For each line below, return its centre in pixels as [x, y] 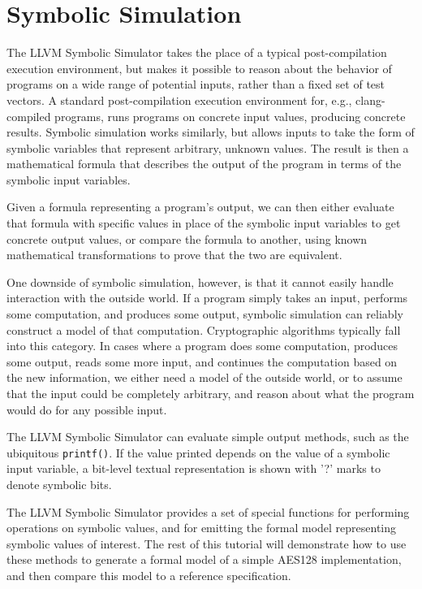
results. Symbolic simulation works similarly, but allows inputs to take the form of [211, 132]
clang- [370, 100]
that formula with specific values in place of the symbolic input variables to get [204, 223]
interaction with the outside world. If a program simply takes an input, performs [207, 298]
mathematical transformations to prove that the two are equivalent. [174, 255]
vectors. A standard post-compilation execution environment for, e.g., [179, 100]
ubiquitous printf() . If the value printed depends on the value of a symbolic [198, 452]
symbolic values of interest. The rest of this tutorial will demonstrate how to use [207, 543]
